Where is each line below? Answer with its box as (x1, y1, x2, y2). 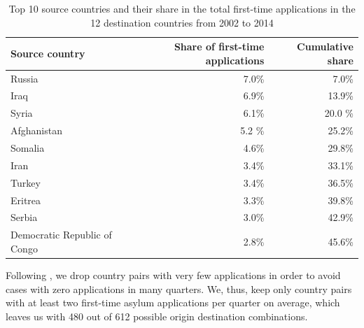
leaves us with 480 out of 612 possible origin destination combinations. (6, 308, 308, 323)
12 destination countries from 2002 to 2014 (90, 15, 274, 29)
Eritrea (10, 192, 41, 207)
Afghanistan (10, 123, 62, 138)
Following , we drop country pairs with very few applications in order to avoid (6, 267, 341, 282)
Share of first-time (174, 39, 265, 54)
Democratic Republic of (10, 227, 112, 242)
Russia (10, 71, 38, 85)
